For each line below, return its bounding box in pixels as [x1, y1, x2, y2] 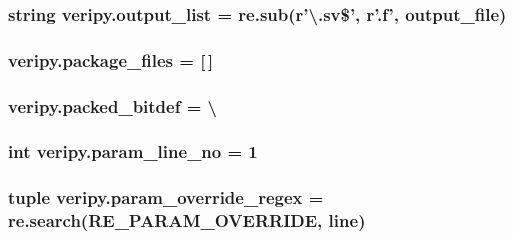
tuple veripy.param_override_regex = [8, 185, 324, 210]
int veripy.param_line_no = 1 [8, 139, 258, 164]
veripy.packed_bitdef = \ [8, 93, 218, 118]
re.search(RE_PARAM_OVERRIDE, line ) [8, 208, 366, 233]
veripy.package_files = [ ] [8, 47, 214, 72]
